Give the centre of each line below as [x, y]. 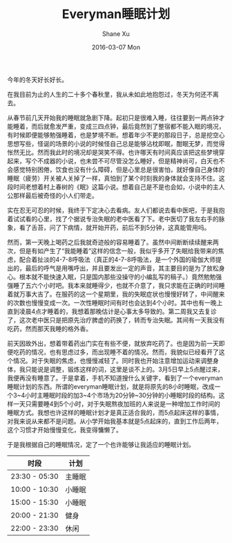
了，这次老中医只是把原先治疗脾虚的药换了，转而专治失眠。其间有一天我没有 [116, 320]
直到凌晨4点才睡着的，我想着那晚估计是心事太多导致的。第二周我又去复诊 [112, 311]
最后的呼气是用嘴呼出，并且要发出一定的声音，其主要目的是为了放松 [122, 268]
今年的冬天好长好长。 [37, 80]
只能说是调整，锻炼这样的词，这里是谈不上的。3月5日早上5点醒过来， [125, 369]
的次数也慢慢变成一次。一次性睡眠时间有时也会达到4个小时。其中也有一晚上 [115, 302]
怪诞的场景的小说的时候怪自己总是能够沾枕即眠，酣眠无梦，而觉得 [131, 143]
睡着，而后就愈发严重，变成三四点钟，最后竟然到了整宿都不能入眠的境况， [119, 126]
